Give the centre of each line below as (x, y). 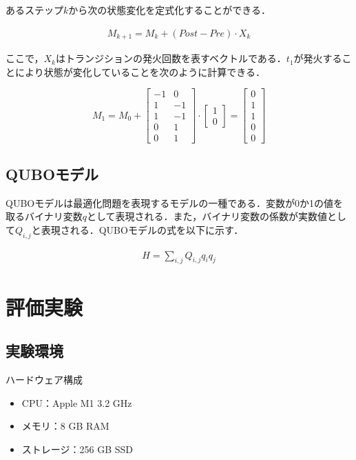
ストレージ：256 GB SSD (77, 449)
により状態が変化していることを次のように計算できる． (140, 71)
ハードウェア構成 (44, 380)
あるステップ (34, 10)
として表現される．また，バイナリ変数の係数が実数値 (207, 216)
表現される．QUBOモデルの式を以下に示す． (142, 229)
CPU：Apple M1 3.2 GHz (77, 402)
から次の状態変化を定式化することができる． (170, 10)
